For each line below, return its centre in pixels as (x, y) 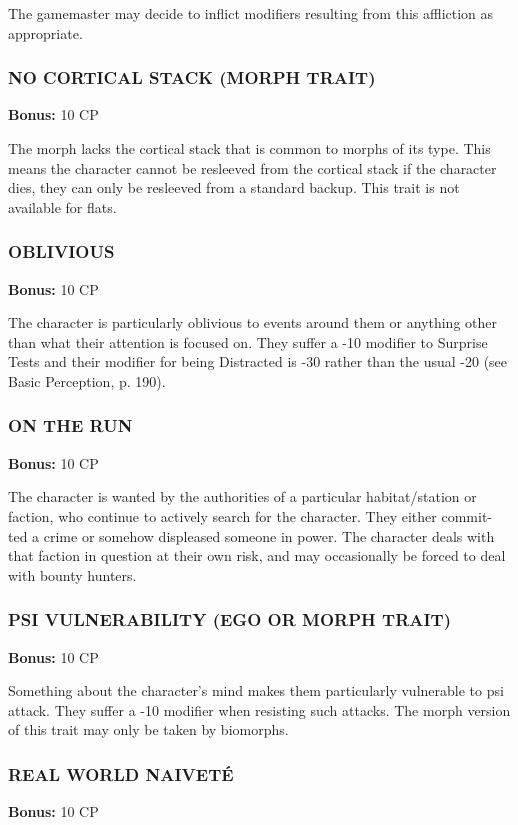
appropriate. (45, 32)
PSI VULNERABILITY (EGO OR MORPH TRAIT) (229, 619)
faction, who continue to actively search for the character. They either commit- (250, 515)
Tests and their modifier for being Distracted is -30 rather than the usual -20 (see (258, 361)
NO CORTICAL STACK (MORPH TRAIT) (192, 77)
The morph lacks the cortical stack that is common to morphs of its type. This (249, 148)
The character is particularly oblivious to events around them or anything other (252, 322)
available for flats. (62, 206)
